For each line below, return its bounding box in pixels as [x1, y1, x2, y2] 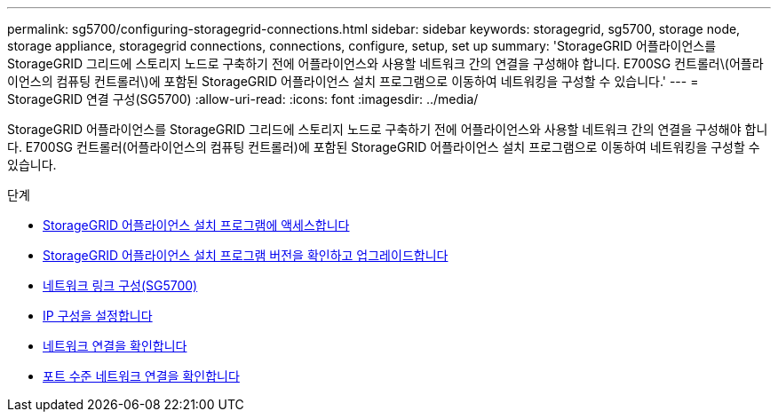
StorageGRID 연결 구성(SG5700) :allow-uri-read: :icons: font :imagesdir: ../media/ [7, 91, 479, 107]
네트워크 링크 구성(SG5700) [43, 278, 198, 293]
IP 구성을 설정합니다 [43, 308, 153, 323]
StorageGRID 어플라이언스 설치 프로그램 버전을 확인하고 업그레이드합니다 [43, 248, 449, 263]
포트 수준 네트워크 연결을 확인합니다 [43, 368, 240, 383]
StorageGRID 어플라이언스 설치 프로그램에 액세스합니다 [43, 217, 350, 233]
